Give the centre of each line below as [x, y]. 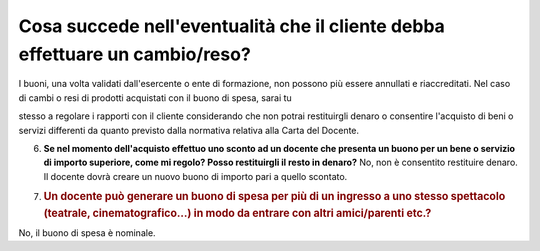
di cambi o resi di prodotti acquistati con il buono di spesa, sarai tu [155, 97]
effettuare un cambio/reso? [135, 54]
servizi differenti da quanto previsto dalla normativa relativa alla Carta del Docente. [189, 130]
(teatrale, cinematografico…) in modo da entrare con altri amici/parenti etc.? [237, 213]
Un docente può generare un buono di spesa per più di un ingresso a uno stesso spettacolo [274, 197]
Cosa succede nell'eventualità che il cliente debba [231, 26]
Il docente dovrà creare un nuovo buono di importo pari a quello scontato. [195, 176]
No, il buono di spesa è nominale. [87, 232]
